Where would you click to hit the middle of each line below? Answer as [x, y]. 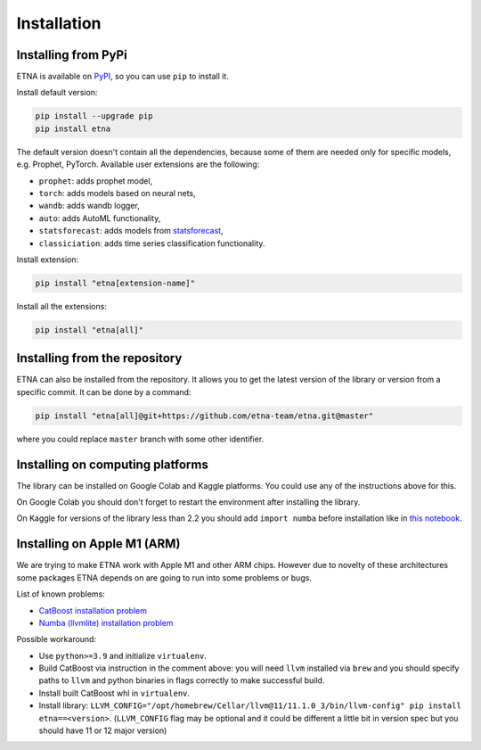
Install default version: [57, 93]
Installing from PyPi [72, 55]
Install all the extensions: [61, 306]
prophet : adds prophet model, [96, 181]
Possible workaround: [57, 639]
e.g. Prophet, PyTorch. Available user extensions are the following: [138, 164]
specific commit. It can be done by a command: [104, 391]
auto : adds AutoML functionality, [100, 218]
